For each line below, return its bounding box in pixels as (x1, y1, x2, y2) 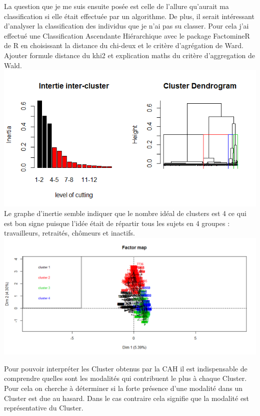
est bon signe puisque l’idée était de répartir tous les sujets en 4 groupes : (4, 218, 230, 228)
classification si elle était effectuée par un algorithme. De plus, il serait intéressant (4, 11, 254, 21)
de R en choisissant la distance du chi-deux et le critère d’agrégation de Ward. (4, 40, 243, 51)
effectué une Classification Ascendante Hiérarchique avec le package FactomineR (4, 30, 250, 41)
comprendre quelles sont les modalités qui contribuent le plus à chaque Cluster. (4, 373, 247, 383)
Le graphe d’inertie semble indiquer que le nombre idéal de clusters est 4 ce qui (4, 208, 246, 219)
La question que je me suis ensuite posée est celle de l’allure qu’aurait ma (4, 1, 229, 11)
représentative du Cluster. (4, 402, 83, 413)
